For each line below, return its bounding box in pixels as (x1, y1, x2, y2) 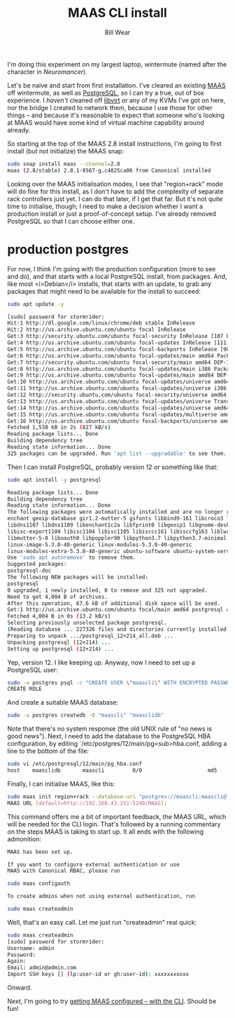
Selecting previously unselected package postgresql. (7, 619, 168, 627)
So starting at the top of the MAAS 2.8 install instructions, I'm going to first (7, 139, 222, 148)
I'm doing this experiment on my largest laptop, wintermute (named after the (7, 60, 227, 68)
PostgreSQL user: (7, 665, 58, 674)
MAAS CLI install (67, 5, 168, 21)
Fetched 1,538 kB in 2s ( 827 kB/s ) (7, 424, 111, 431)
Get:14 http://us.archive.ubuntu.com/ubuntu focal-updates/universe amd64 (7, 405, 230, 412)
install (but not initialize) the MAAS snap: (7, 147, 124, 155)
